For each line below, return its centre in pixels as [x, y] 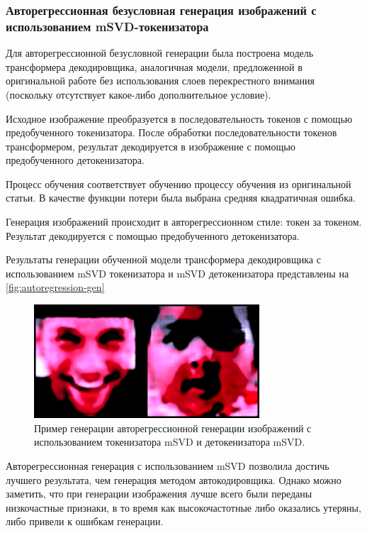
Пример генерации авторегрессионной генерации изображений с [173, 428]
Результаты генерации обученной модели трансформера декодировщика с [163, 259]
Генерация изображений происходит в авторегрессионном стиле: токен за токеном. [184, 222]
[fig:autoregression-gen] [55, 287]
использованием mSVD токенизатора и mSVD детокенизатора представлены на [177, 273]
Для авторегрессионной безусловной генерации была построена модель [160, 53]
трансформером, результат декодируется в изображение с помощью [151, 146]
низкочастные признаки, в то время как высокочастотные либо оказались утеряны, [183, 507]
